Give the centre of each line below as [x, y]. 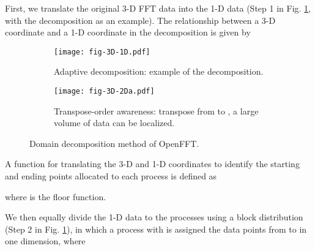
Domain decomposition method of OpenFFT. [114, 143]
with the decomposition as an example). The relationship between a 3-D [140, 20]
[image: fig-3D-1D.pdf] [102, 52]
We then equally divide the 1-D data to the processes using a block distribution [154, 217]
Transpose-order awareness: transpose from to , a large [156, 111]
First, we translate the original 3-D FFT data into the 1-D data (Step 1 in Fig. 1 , [158, 8]
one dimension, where [45, 241]
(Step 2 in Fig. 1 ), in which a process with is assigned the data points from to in [156, 229]
